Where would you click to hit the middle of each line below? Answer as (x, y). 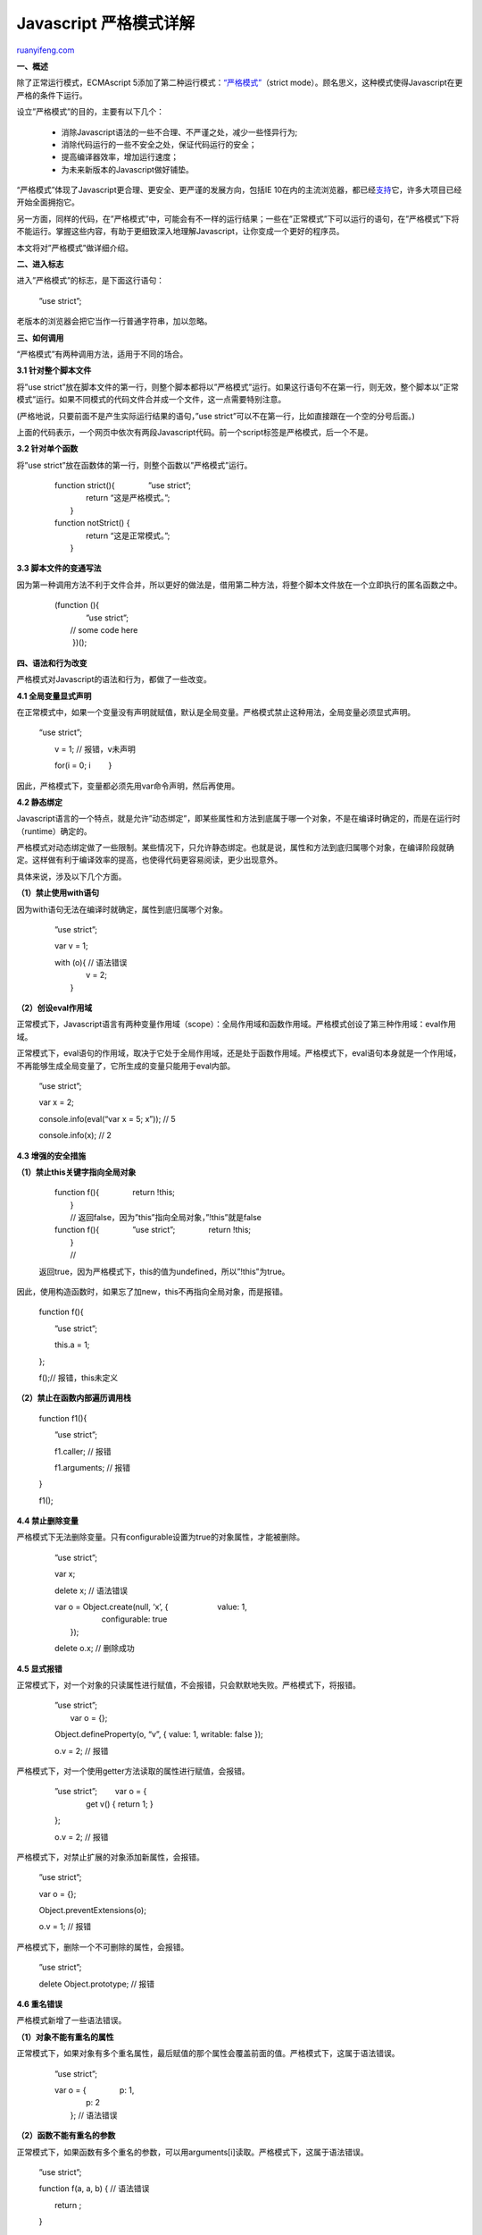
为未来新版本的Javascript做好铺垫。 (127, 169)
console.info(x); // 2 (75, 1135)
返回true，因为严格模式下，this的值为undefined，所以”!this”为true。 (164, 1271)
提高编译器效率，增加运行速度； (120, 157)
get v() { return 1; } (119, 1804)
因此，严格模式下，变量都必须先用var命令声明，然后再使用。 (128, 786)
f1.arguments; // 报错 (92, 1467)
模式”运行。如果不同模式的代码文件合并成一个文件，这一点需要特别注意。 (151, 400)
